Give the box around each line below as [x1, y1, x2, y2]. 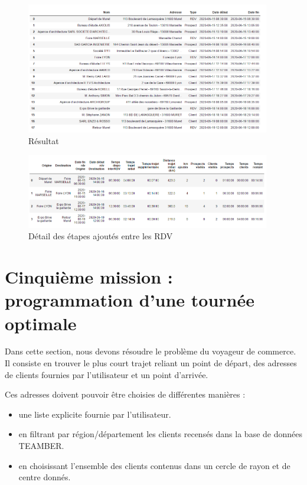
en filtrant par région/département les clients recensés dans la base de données [18, 428, 302, 440]
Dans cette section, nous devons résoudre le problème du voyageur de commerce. [5, 345, 296, 357]
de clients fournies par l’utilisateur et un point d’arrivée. [5, 368, 208, 380]
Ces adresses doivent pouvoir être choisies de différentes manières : [5, 388, 246, 401]
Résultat [28, 134, 59, 147]
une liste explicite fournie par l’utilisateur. [18, 408, 171, 420]
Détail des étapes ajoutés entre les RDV [28, 230, 173, 242]
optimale [5, 311, 77, 335]
